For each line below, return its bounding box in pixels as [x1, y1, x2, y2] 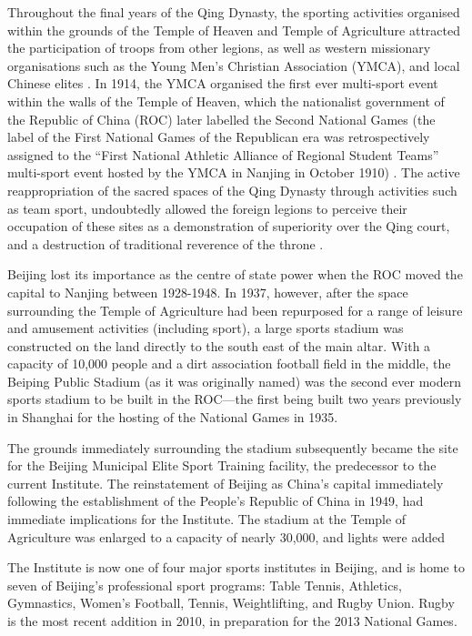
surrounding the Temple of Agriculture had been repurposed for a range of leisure [7, 300, 463, 319]
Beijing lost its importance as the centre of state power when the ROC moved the [7, 265, 463, 284]
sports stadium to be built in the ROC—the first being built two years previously [7, 389, 462, 409]
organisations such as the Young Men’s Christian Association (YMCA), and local [7, 56, 460, 75]
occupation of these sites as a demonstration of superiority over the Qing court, [7, 217, 450, 236]
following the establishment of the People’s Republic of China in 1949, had [7, 491, 424, 510]
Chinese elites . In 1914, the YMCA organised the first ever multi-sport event [7, 74, 438, 93]
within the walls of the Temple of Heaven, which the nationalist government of [7, 91, 445, 110]
